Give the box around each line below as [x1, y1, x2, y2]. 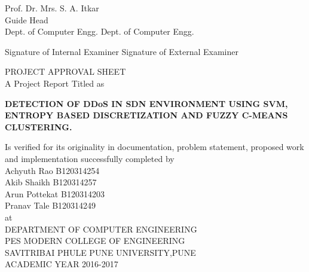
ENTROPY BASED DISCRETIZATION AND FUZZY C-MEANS [5, 109, 288, 121]
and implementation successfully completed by [5, 152, 175, 164]
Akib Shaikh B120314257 [5, 176, 97, 188]
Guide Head [5, 13, 48, 26]
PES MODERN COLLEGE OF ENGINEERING [5, 234, 185, 247]
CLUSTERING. [5, 120, 72, 133]
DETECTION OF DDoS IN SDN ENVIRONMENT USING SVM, [5, 97, 288, 109]
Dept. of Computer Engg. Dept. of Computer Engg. [5, 25, 194, 38]
